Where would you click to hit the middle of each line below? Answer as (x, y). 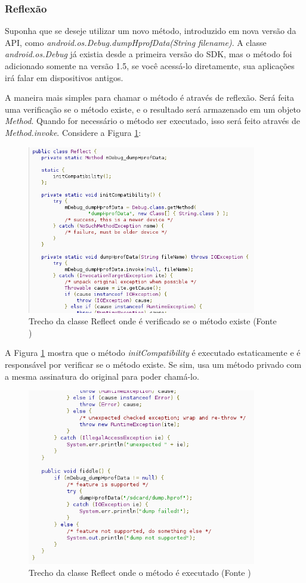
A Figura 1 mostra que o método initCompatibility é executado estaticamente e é (153, 353)
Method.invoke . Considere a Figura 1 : (73, 132)
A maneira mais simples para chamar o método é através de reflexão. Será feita (150, 97)
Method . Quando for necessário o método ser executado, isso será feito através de (153, 121)
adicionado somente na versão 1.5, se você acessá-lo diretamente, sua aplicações (150, 66)
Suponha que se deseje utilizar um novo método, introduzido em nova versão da (151, 31)
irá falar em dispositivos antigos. (64, 77)
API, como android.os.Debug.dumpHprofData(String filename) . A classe (136, 42)
